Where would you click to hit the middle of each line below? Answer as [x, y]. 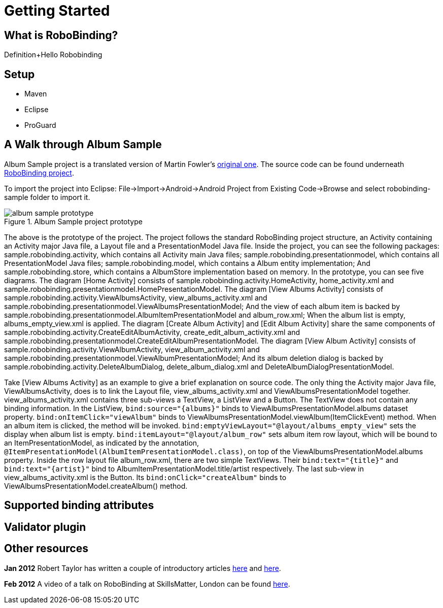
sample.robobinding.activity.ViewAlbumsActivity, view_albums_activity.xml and [136, 297]
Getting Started [57, 11]
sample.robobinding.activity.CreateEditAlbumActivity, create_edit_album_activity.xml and [152, 332]
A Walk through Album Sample [83, 145]
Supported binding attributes [79, 505]
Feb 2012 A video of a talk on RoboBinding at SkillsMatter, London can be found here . [147, 584]
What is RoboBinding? [61, 35]
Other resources [46, 549]
